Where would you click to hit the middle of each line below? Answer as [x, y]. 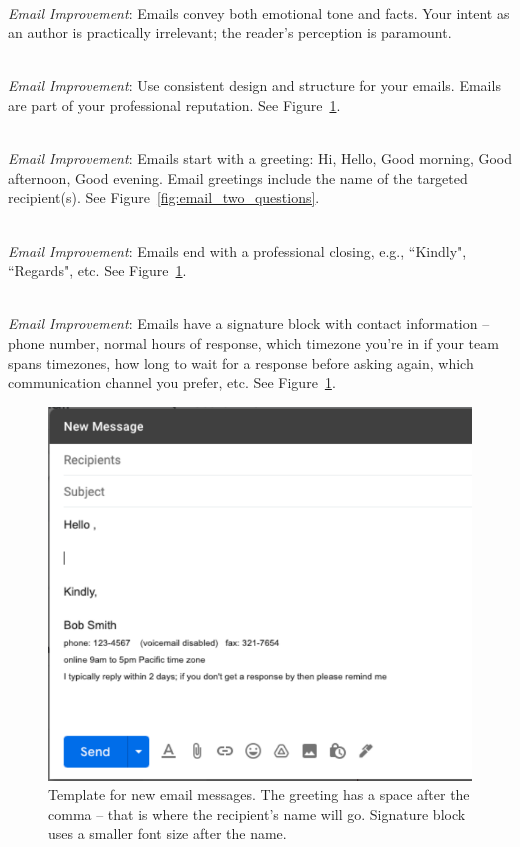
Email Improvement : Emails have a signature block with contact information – [249, 323]
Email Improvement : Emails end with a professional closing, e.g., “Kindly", [237, 250]
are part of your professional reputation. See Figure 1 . [174, 104]
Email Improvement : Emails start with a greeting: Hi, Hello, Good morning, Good [260, 158]
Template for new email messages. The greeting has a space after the [259, 794]
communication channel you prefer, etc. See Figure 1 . [172, 382]
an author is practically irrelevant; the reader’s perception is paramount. [230, 32]
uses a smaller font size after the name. [167, 833]
